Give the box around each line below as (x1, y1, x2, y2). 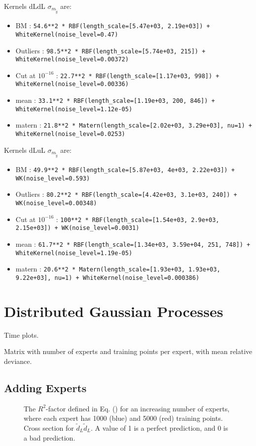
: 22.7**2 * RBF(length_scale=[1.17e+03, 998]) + (56, 70, 219, 80)
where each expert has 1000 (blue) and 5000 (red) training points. (24, 413, 223, 423)
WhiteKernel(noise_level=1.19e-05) (15, 249, 133, 257)
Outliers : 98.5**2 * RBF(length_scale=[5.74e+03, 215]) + (15, 45, 206, 55)
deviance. (4, 356, 32, 366)
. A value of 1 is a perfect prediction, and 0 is (90, 423, 228, 433)
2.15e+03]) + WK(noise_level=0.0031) (15, 224, 140, 232)
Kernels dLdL (4, 1, 45, 11)
